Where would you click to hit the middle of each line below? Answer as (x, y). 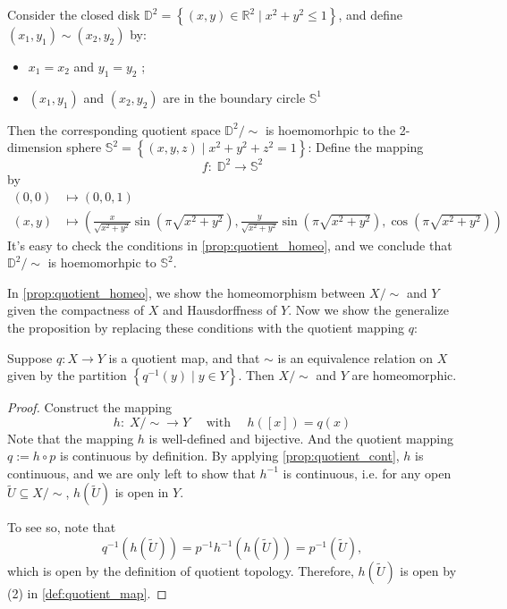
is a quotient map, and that (184, 357)
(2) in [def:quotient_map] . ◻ (87, 593)
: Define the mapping (366, 147)
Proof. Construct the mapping (90, 407)
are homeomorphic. (404, 375)
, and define (371, 14)
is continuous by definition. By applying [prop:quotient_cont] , (230, 456)
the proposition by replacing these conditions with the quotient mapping (206, 327)
